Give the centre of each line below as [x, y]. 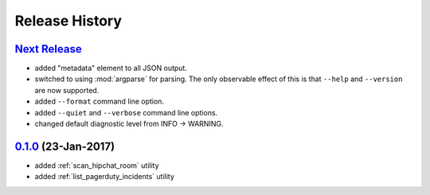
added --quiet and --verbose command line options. [126, 112]
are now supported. [67, 90]
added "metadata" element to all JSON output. [111, 68]
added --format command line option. [100, 101]
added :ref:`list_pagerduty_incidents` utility [105, 177]
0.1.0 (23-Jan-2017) [65, 146]
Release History [68, 21]
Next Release [49, 49]
